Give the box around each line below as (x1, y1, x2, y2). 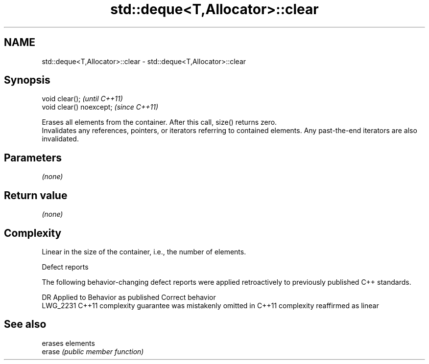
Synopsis (4, 74, 50, 87)
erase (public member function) (42, 347, 144, 356)
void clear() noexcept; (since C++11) (42, 103, 159, 112)
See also (4, 318, 47, 331)
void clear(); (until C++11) (42, 94, 123, 103)
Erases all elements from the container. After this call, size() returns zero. (42, 118, 277, 127)
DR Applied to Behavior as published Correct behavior (42, 293, 216, 301)
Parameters (4, 151, 62, 164)
